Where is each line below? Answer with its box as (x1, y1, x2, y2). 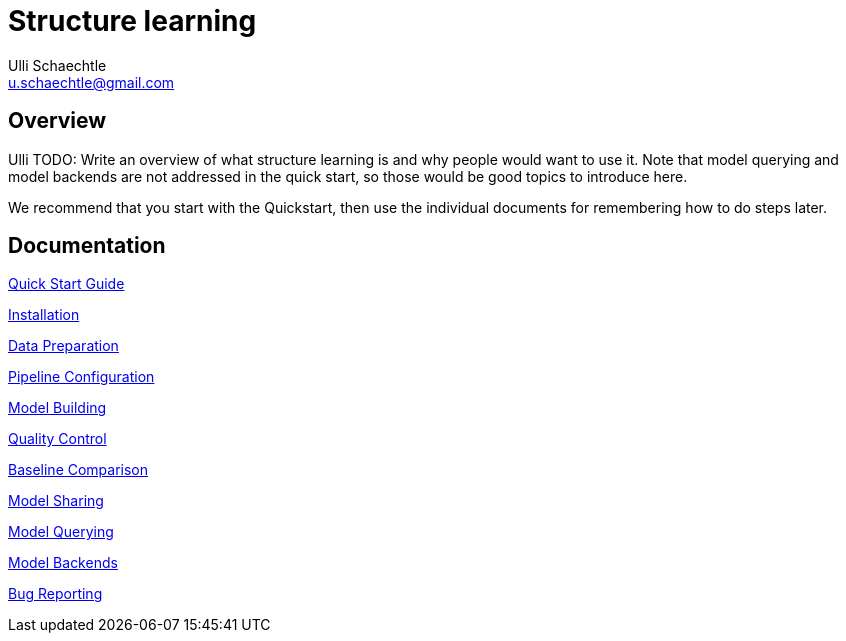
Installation (8, 306, 80, 324)
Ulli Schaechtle (8, 56, 107, 74)
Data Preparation (8, 337, 119, 355)
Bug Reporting (8, 585, 103, 603)
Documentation (8, 233, 166, 259)
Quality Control (8, 430, 107, 448)
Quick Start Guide (8, 275, 125, 293)
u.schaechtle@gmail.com (8, 73, 175, 91)
